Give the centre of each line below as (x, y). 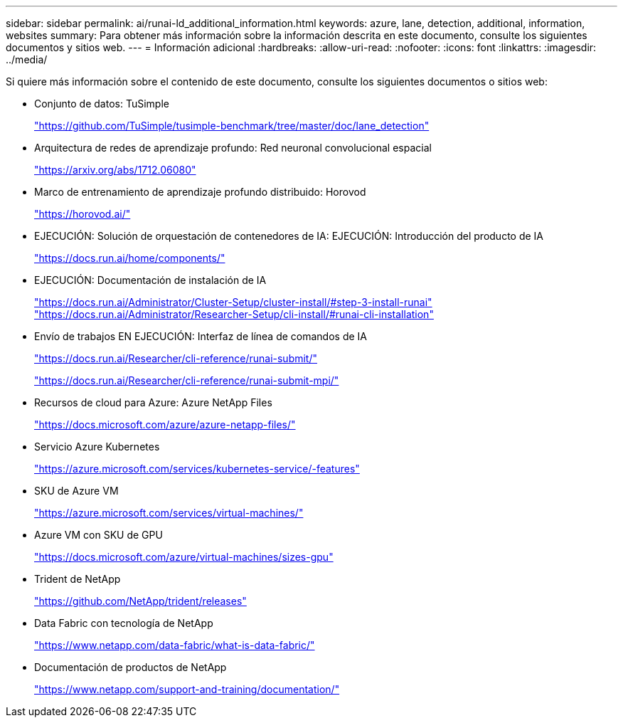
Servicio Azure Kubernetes (97, 447)
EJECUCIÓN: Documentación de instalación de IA (150, 280)
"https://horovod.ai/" (82, 214)
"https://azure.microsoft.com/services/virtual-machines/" (169, 513)
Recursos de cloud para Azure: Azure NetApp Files (153, 402)
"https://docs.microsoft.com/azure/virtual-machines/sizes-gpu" (184, 557)
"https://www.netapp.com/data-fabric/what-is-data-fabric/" (175, 645)
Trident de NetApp (78, 579)
